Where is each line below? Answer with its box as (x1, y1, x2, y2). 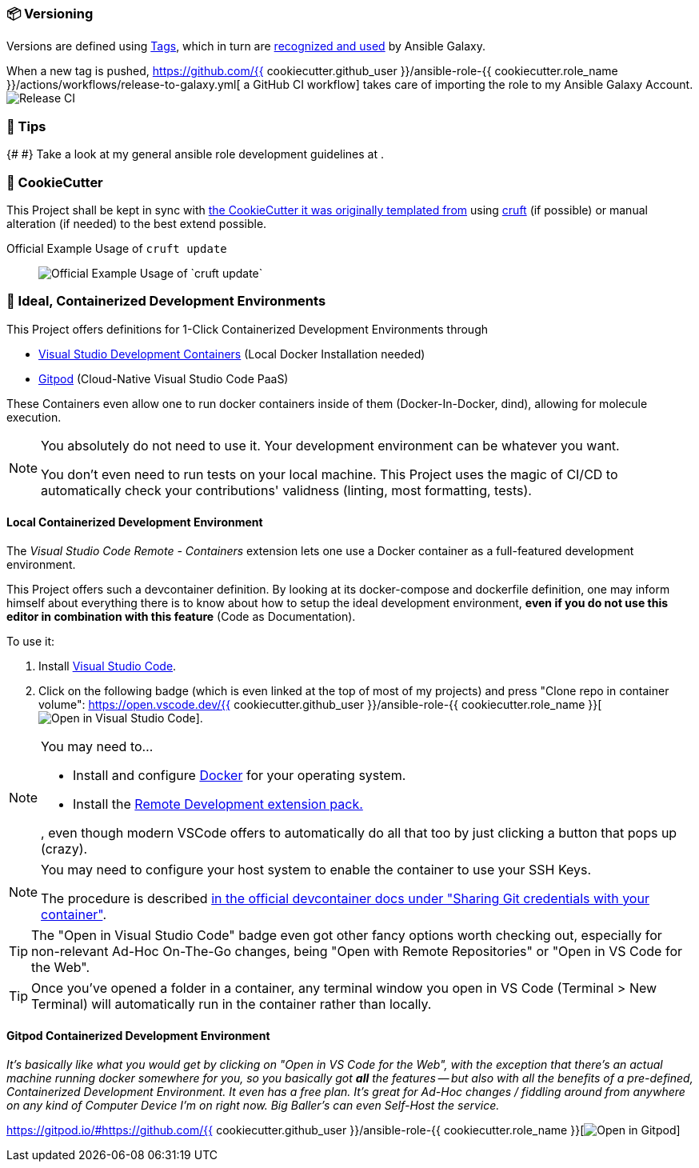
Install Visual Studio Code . (38, 658, 177, 673)
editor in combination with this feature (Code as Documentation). (6, 609, 356, 623)
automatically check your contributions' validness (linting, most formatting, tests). (41, 482, 532, 498)
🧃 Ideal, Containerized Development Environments (6, 293, 326, 310)
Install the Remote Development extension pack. (73, 795, 363, 812)
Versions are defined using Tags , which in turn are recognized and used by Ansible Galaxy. (6, 39, 485, 54)
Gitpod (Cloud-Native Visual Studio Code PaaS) (38, 371, 289, 386)
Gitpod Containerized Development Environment (6, 1029, 270, 1043)
